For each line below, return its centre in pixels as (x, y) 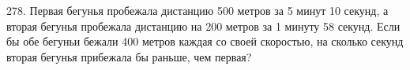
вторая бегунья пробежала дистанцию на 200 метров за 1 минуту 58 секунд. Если (203, 26)
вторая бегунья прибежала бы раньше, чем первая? (129, 56)
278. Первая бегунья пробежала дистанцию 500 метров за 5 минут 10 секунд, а (197, 10)
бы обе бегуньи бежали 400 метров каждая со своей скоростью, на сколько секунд (205, 41)
